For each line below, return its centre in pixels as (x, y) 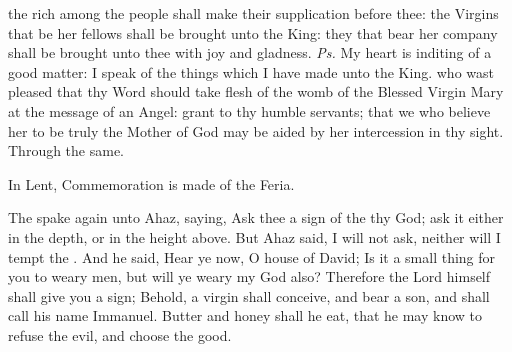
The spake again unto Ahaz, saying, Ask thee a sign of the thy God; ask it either (256, 217)
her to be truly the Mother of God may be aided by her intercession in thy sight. (256, 130)
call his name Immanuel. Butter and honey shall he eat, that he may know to (245, 315)
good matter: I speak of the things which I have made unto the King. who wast (251, 71)
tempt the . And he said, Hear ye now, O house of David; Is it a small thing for (252, 256)
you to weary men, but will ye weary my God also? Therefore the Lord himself (249, 276)
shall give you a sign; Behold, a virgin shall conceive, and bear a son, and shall (249, 295)
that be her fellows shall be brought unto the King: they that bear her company (253, 32)
